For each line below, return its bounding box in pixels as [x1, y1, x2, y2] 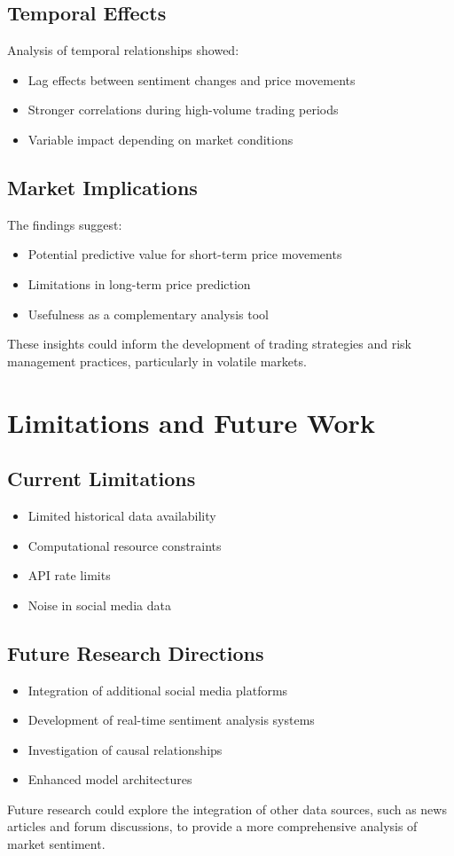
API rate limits [27, 566, 111, 585]
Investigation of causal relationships [27, 740, 223, 758]
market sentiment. [7, 835, 106, 853]
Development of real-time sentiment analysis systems [27, 711, 315, 729]
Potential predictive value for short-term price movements [27, 245, 342, 263]
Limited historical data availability [27, 506, 216, 524]
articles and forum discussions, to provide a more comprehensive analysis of [7, 817, 418, 836]
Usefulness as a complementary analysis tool [27, 304, 269, 323]
